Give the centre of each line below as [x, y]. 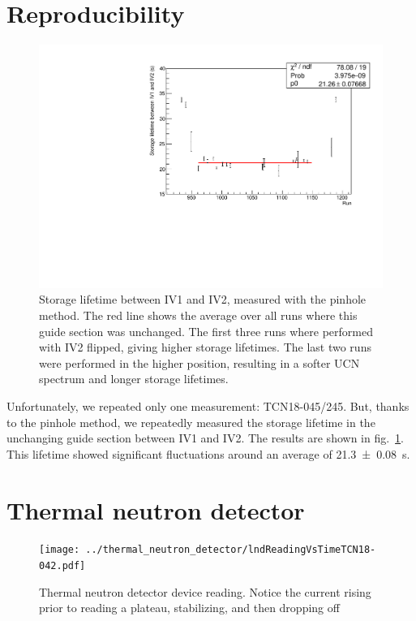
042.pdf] [62, 566]
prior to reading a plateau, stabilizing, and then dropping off [189, 608]
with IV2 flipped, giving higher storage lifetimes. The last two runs [205, 347]
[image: [60, 550]
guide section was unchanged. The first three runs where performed [206, 331]
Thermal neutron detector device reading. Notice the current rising [205, 591]
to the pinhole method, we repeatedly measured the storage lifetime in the [191, 422]
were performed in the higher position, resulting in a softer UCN [199, 362]
